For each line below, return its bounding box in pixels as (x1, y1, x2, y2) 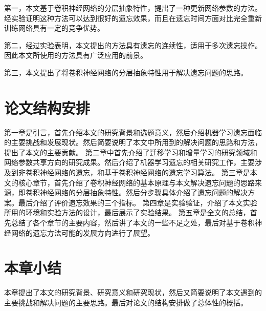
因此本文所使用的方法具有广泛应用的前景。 (4, 50, 147, 60)
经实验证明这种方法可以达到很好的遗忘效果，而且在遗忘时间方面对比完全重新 (4, 12, 262, 23)
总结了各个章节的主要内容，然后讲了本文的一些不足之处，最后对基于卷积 (11, 217, 255, 228)
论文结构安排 (4, 97, 91, 118)
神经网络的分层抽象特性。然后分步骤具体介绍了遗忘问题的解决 (39, 187, 248, 198)
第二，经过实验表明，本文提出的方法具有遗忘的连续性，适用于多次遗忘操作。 (4, 39, 262, 50)
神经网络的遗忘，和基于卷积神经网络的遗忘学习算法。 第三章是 (39, 167, 250, 178)
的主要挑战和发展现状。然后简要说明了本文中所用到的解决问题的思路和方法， (4, 137, 262, 148)
